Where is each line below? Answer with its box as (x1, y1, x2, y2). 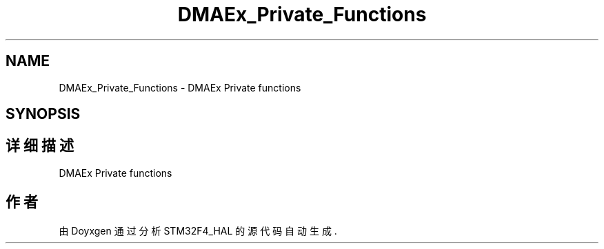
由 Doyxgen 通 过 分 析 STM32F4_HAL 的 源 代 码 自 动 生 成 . (59, 224, 337, 237)
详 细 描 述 (6, 137, 74, 155)
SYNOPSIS (6, 105, 81, 123)
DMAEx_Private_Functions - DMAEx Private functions (59, 81, 301, 94)
